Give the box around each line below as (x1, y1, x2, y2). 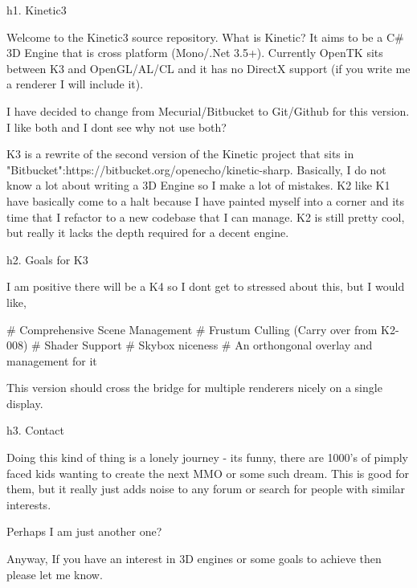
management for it (6, 352, 97, 369)
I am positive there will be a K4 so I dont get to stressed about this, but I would (6, 278, 405, 295)
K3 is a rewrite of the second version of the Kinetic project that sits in (6, 145, 354, 162)
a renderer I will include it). (6, 76, 144, 92)
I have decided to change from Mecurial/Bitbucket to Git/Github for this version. (6, 102, 410, 119)
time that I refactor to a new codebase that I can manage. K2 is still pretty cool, (6, 208, 405, 225)
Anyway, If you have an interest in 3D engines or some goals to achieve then (6, 550, 382, 567)
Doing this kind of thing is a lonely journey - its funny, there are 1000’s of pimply (6, 449, 409, 466)
